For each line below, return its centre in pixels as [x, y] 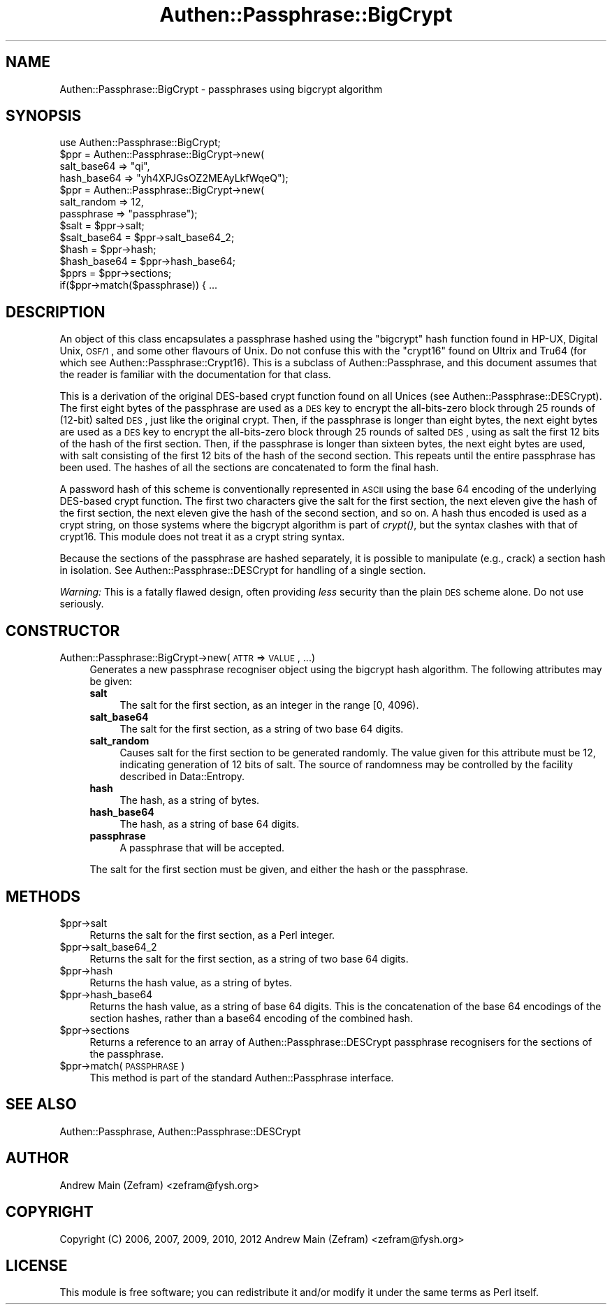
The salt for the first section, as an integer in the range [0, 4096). [269, 705]
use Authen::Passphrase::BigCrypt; [140, 143]
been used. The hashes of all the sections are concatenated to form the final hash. [249, 468]
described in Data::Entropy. [182, 777]
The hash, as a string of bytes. [190, 800]
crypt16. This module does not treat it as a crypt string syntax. [202, 537]
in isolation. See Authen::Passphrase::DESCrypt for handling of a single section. [243, 570]
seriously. [82, 604]
